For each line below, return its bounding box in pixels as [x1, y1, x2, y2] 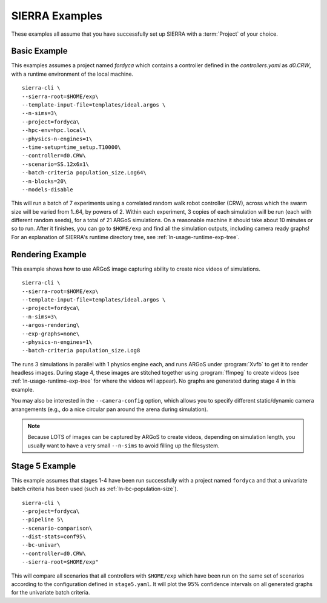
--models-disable [22, 186, 73, 193]
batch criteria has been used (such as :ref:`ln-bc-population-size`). [11, 485, 179, 493]
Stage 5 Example [11, 461, 76, 471]
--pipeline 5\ [22, 516, 64, 523]
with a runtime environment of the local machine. [11, 70, 133, 77]
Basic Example [11, 46, 68, 56]
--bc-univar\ [22, 542, 61, 549]
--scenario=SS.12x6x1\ [22, 160, 90, 168]
